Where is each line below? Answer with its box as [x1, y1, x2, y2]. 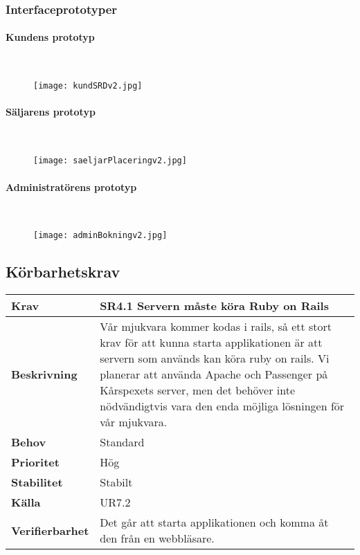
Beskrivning [11, 366, 78, 383]
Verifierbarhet [11, 522, 89, 538]
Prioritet [11, 454, 60, 471]
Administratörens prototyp [6, 179, 137, 194]
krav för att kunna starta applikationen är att [100, 334, 323, 351]
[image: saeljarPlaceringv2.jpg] [33, 156, 187, 166]
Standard [100, 434, 145, 451]
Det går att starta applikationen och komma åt [100, 514, 329, 531]
